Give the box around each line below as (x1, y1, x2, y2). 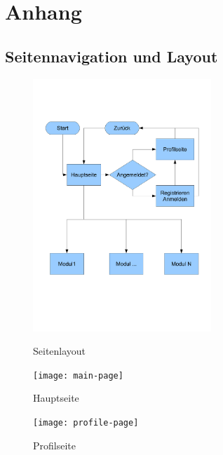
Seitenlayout (33, 344, 86, 358)
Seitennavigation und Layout (5, 45, 218, 67)
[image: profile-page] (33, 417, 139, 428)
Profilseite (33, 437, 76, 452)
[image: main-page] (33, 370, 123, 381)
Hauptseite (33, 391, 79, 405)
